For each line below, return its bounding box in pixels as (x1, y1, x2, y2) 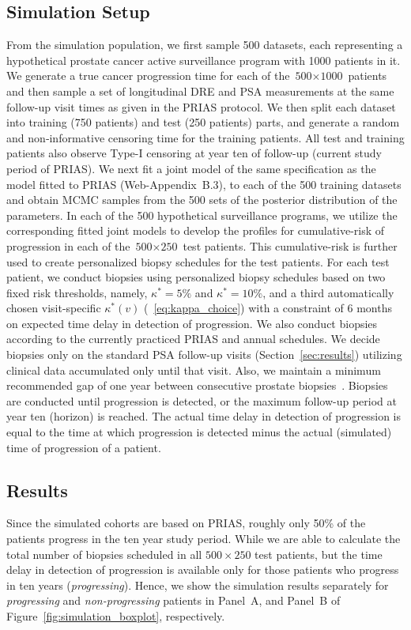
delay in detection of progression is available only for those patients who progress (6, 561, 399, 578)
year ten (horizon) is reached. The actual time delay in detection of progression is (6, 408, 402, 424)
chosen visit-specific (6, 300, 101, 316)
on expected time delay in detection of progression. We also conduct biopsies (6, 315, 378, 331)
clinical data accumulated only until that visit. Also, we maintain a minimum (6, 361, 381, 378)
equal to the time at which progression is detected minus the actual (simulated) (6, 424, 392, 440)
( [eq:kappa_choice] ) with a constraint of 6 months (143, 300, 393, 316)
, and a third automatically (262, 284, 394, 300)
